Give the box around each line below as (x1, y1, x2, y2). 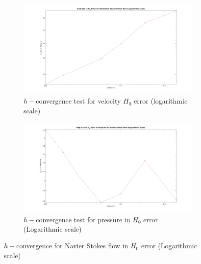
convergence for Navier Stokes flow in (16, 240, 128, 251)
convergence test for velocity (36, 96, 121, 106)
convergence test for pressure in (36, 214, 130, 224)
